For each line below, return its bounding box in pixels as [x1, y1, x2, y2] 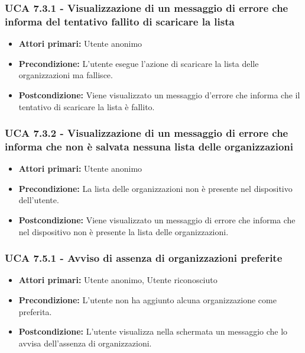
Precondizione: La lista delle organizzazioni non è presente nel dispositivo [18, 182, 293, 194]
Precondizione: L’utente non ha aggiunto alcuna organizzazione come [18, 294, 277, 306]
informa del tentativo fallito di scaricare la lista [5, 14, 235, 28]
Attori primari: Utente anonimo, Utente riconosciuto [18, 274, 218, 286]
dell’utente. [18, 194, 59, 206]
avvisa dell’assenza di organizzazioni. [18, 336, 152, 349]
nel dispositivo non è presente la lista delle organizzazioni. [18, 225, 229, 238]
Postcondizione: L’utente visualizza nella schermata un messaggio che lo [18, 325, 288, 338]
